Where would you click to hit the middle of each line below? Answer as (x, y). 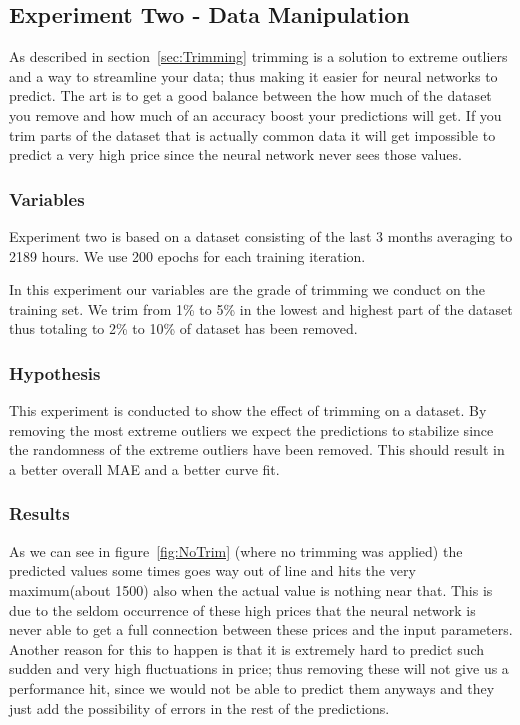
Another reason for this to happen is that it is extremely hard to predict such (247, 648)
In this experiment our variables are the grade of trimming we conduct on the (247, 289)
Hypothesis (55, 372)
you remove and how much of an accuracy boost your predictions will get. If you (255, 114)
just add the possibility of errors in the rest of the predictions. (199, 707)
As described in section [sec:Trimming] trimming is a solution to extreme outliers (258, 56)
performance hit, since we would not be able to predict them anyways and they (252, 687)
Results (39, 513)
